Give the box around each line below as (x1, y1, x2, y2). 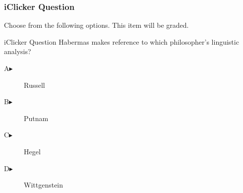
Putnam (24, 113, 49, 123)
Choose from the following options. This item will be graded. (4, 20, 189, 30)
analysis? (4, 46, 31, 57)
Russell (24, 79, 45, 90)
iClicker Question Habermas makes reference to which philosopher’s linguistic (4, 36, 239, 47)
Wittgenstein (24, 180, 63, 190)
